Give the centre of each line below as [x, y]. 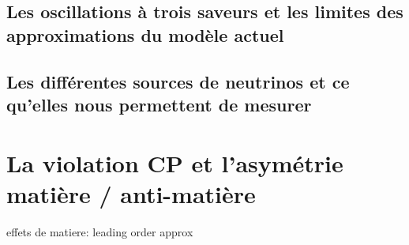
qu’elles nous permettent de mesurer [159, 104]
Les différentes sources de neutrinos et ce [178, 81]
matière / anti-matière [131, 193]
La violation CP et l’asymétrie [175, 162]
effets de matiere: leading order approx [100, 231]
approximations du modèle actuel [145, 34]
